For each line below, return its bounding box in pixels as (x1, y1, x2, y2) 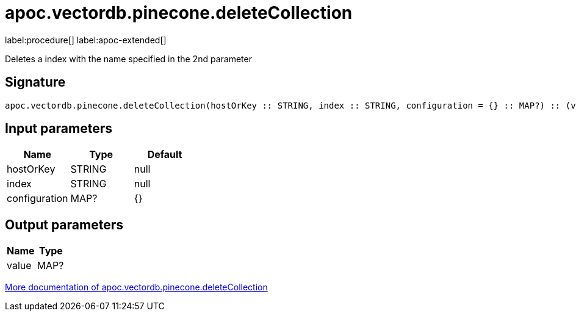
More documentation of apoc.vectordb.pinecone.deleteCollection (5, 282, 268, 293)
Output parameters (5, 217, 123, 232)
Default (147, 148, 182, 161)
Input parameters (5, 121, 113, 137)
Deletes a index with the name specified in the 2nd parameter (5, 53, 252, 64)
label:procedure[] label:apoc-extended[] (5, 34, 167, 45)
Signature (5, 74, 66, 90)
